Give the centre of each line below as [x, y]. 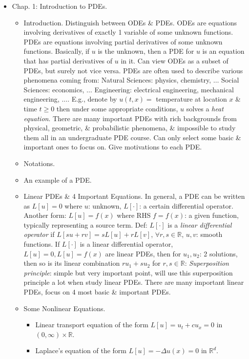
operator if [39, 234]
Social [230, 80]
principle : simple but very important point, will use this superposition [128, 272]
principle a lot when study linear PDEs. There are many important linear [134, 282]
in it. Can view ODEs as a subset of [175, 60]
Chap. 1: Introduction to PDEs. [60, 6]
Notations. [39, 163]
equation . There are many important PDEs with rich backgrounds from [130, 118]
